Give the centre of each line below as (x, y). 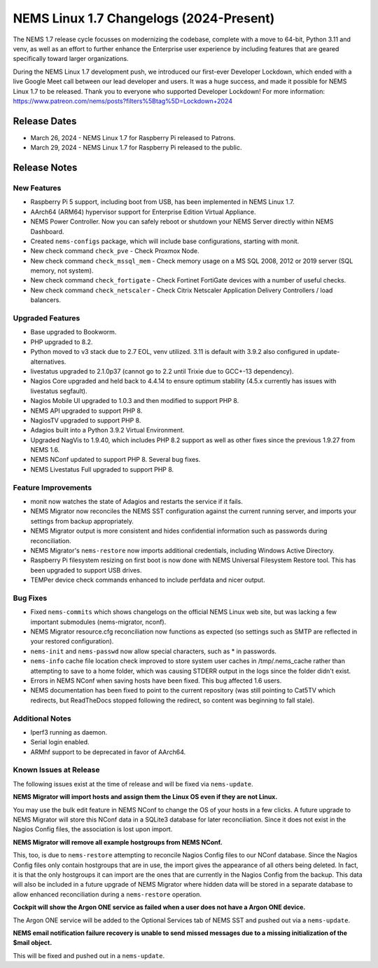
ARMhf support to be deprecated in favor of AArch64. (108, 752)
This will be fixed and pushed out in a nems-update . (89, 955)
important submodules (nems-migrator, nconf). (98, 622)
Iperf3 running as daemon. (69, 732)
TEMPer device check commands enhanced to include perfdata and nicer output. (148, 580)
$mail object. (33, 943)
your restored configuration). (72, 641)
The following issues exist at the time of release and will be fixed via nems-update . (133, 784)
